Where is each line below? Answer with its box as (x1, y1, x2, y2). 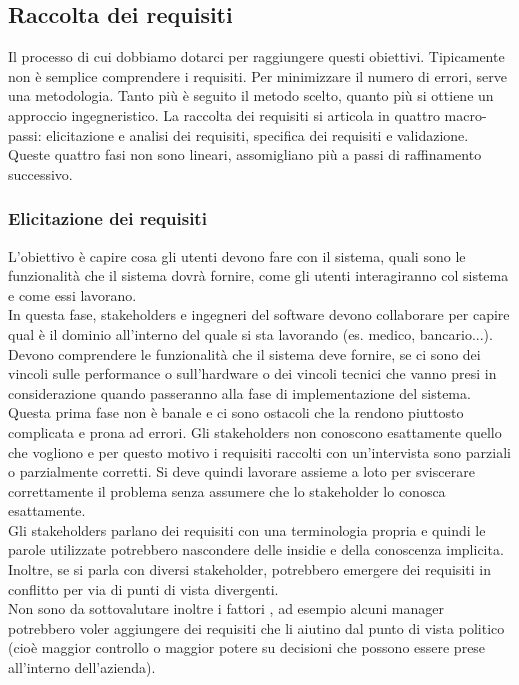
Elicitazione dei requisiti (8, 206, 207, 231)
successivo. (8, 163, 73, 184)
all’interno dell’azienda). (8, 657, 156, 678)
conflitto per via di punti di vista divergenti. (8, 578, 279, 599)
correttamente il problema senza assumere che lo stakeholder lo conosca (8, 480, 446, 501)
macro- (444, 104, 487, 125)
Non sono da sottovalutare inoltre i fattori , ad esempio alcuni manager (8, 598, 444, 619)
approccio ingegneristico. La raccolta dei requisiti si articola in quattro (8, 104, 440, 125)
